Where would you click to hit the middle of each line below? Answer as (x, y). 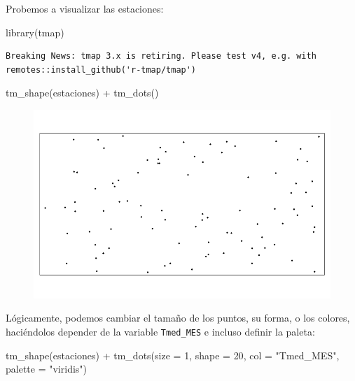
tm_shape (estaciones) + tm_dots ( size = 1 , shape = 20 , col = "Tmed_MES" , (173, 355)
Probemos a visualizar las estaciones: (85, 8)
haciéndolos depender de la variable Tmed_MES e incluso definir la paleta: (160, 331)
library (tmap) (35, 32)
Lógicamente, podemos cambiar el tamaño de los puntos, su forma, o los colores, (178, 318)
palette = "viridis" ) (47, 369)
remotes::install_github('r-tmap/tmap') (101, 70)
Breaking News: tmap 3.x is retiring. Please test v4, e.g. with (161, 56)
